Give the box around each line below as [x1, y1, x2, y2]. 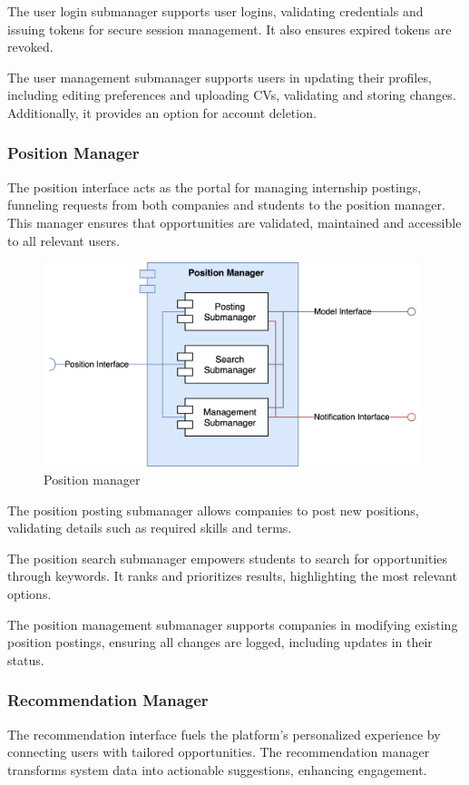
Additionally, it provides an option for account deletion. [7, 103, 317, 122]
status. [7, 650, 44, 669]
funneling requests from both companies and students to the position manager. [7, 195, 445, 214]
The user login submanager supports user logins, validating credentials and [7, 2, 424, 20]
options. [7, 584, 52, 603]
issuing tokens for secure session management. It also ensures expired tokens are [7, 19, 452, 38]
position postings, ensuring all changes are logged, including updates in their [7, 633, 433, 652]
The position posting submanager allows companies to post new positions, [7, 500, 419, 519]
